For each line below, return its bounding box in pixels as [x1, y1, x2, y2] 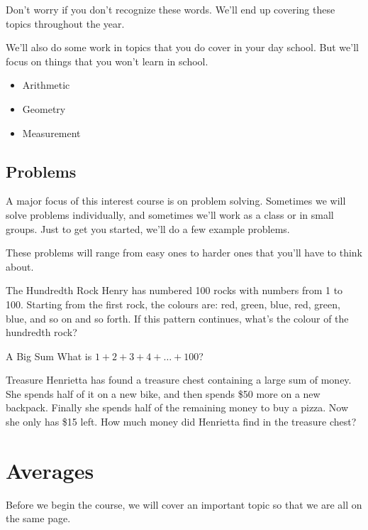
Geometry [22, 101, 66, 116]
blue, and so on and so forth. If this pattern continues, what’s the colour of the [6, 310, 349, 325]
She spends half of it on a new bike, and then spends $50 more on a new [6, 386, 320, 401]
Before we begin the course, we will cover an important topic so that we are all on [6, 497, 362, 512]
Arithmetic [22, 77, 70, 92]
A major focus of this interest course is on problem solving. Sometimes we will [6, 193, 346, 208]
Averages [6, 455, 94, 485]
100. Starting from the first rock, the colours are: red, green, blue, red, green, [6, 296, 340, 311]
